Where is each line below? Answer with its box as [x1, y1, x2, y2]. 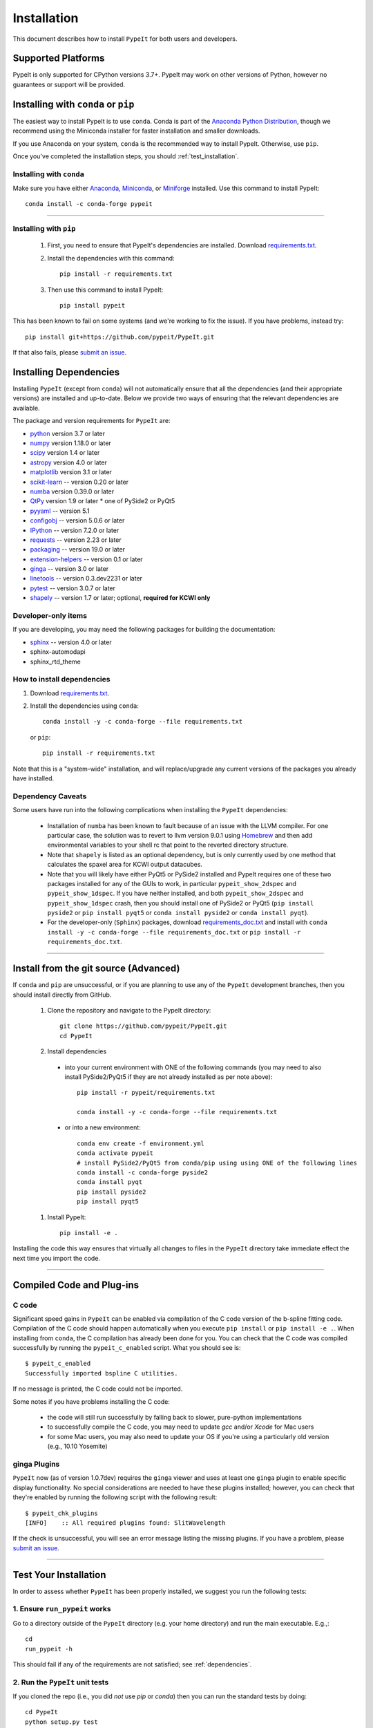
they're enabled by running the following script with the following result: [12, 1493, 218, 1501]
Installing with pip [12, 224, 76, 234]
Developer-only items [12, 611, 88, 621]
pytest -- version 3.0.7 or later [30, 584, 116, 592]
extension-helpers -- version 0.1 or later [30, 555, 143, 563]
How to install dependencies [12, 675, 111, 684]
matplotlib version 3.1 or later [30, 468, 112, 476]
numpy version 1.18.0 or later [30, 439, 112, 447]
